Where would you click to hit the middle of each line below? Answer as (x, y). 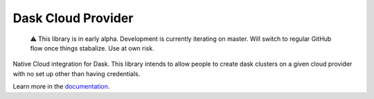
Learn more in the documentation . (61, 87)
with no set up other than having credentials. (77, 73)
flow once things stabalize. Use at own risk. (92, 48)
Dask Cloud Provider (73, 18)
